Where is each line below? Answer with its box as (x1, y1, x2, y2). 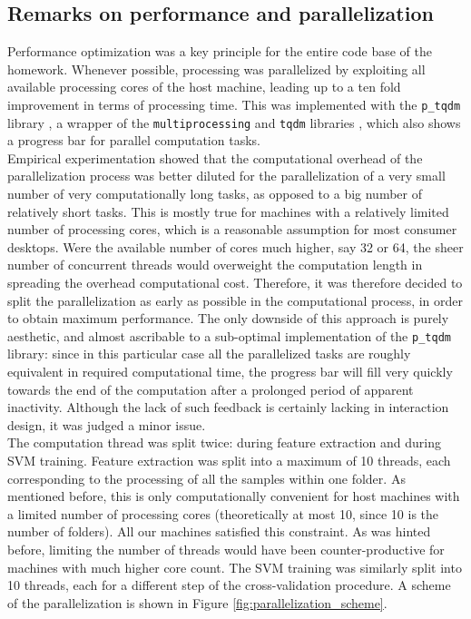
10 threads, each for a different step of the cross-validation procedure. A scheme (7, 575, 451, 594)
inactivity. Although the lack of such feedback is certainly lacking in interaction (7, 398, 449, 417)
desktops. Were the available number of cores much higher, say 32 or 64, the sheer (7, 237, 464, 256)
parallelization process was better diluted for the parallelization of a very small (7, 166, 446, 185)
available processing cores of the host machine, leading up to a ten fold (7, 77, 401, 96)
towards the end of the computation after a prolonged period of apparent (7, 379, 414, 398)
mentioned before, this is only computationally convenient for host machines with (7, 486, 460, 506)
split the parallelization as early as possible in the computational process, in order (7, 290, 464, 309)
